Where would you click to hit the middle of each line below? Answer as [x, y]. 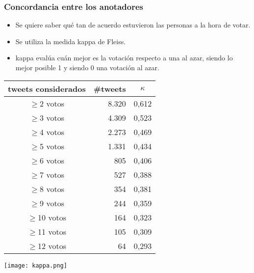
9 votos [52, 203]
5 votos [52, 146]
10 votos [52, 217]
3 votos [52, 117]
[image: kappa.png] [36, 265]
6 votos [52, 160]
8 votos [52, 189]
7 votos [52, 174]
